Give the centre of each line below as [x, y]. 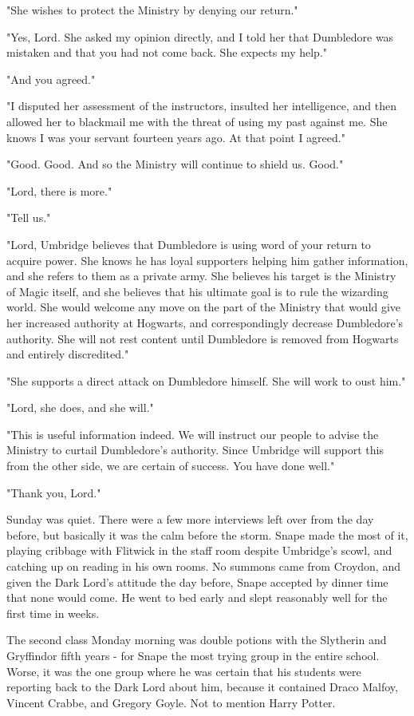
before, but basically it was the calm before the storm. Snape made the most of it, [207, 534]
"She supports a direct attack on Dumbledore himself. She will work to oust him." [206, 380]
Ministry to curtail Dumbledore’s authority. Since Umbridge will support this [195, 450]
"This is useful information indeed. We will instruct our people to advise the [193, 434]
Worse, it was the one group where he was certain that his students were [184, 671]
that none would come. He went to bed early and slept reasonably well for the [197, 597]
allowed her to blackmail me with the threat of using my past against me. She [197, 121]
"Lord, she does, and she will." [80, 407]
